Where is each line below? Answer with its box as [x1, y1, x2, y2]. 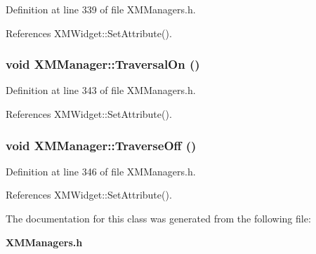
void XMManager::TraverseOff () [6, 136, 197, 154]
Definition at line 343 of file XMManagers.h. [6, 83, 196, 98]
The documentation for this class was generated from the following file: [6, 211, 311, 225]
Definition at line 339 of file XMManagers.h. [6, 2, 196, 16]
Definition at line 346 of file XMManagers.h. [6, 163, 196, 178]
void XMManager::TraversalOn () [6, 55, 200, 73]
